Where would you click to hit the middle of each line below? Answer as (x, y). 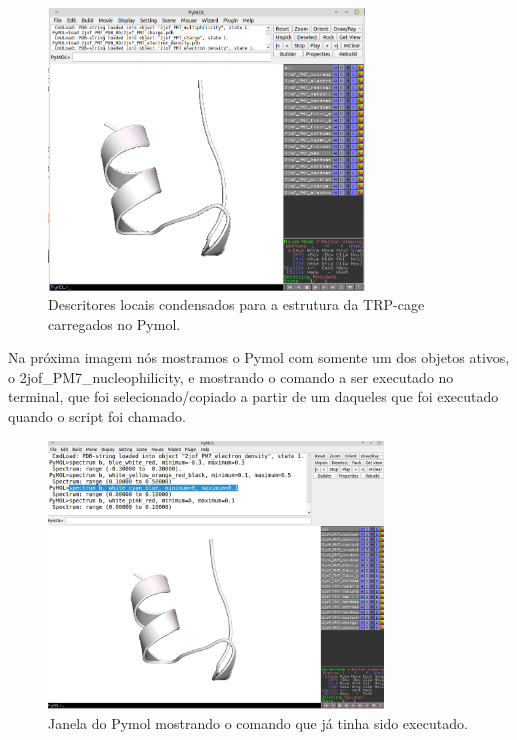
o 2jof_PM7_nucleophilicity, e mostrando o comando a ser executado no (231, 376)
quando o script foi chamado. (97, 416)
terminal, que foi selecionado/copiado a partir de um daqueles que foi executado (253, 396)
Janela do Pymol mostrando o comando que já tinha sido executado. (258, 723)
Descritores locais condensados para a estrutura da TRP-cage (236, 304)
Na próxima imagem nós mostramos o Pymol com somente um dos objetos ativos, (259, 357)
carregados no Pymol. (114, 323)
